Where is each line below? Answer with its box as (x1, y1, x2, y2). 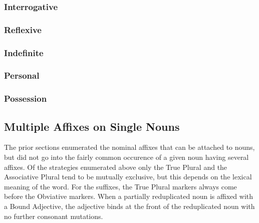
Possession (4, 92, 47, 105)
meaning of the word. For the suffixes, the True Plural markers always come (4, 181, 237, 191)
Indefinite (4, 46, 44, 59)
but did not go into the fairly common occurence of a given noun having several (4, 152, 249, 162)
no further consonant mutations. (4, 210, 103, 221)
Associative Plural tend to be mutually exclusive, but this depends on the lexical (4, 171, 252, 182)
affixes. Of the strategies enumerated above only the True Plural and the (4, 161, 227, 172)
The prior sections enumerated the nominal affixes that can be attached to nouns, (4, 142, 255, 152)
